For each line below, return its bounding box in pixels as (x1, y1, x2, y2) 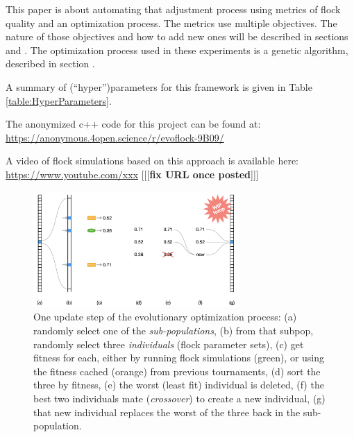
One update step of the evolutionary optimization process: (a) (33, 309, 297, 324)
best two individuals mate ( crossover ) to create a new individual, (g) (33, 391, 326, 405)
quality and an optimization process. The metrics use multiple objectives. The (6, 15, 337, 30)
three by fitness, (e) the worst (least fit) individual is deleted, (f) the (33, 377, 324, 392)
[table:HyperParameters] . (6, 93, 112, 108)
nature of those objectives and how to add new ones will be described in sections (6, 29, 348, 44)
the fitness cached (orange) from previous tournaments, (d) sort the (33, 363, 321, 378)
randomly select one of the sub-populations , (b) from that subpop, (33, 323, 314, 337)
